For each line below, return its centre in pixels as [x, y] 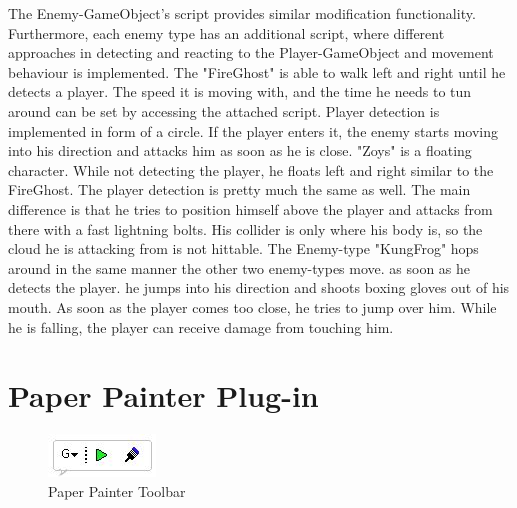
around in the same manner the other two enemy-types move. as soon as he [239, 267]
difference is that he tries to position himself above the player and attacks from [250, 208]
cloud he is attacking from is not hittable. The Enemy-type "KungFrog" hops [243, 248]
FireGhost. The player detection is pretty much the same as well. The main [239, 189]
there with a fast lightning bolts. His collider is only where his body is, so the [245, 228]
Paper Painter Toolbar [117, 490]
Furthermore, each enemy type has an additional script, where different [226, 32]
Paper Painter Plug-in [163, 395]
